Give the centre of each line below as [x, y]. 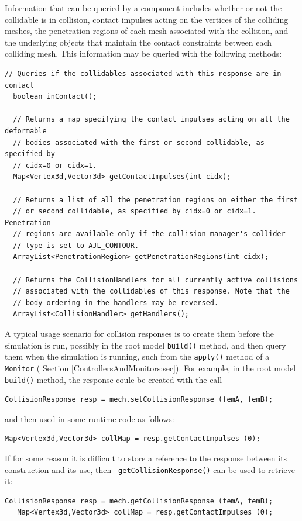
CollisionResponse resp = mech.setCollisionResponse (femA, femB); [139, 400]
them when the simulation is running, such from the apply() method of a [137, 356]
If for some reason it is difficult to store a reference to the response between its [146, 458]
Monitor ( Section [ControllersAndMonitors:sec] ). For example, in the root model [150, 368]
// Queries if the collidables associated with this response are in [143, 73]
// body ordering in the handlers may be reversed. [116, 303]
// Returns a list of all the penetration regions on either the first [156, 200]
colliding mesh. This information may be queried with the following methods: [143, 54]
